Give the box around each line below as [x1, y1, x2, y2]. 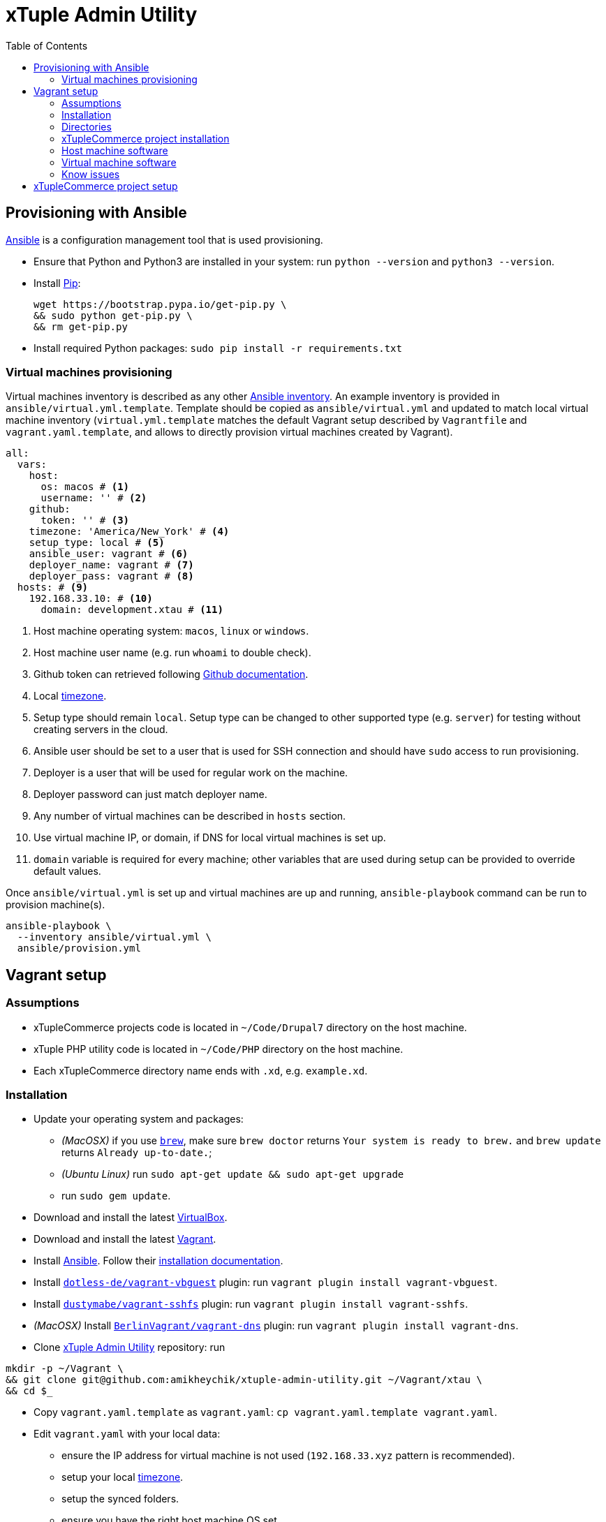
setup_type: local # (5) [29, 537, 165, 549]
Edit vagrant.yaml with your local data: [34, 1428, 221, 1440]
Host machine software [61, 144, 168, 156]
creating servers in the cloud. [34, 723, 168, 736]
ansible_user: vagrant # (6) [29, 548, 189, 560]
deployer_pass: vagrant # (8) [29, 570, 194, 582]
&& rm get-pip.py [34, 320, 128, 332]
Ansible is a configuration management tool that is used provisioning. [6, 233, 323, 246]
